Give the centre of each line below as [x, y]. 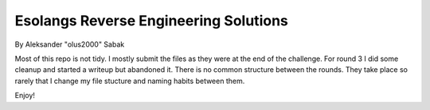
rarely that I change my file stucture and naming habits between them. [130, 81]
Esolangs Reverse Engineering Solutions [151, 21]
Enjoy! [25, 96]
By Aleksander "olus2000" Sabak [70, 44]
